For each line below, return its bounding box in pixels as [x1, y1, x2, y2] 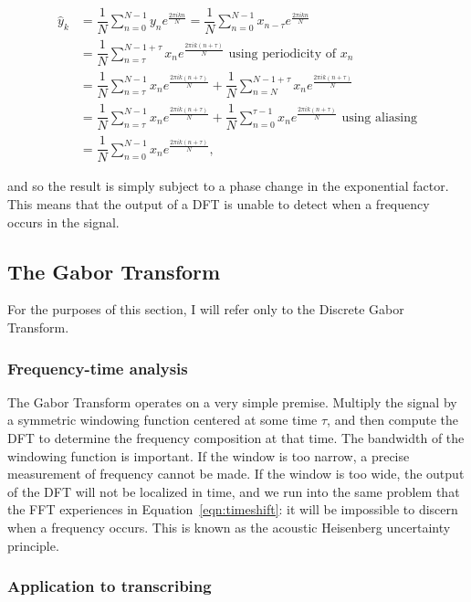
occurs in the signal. [7, 212, 120, 231]
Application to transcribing [7, 575, 212, 597]
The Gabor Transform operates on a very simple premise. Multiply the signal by [7, 392, 457, 411]
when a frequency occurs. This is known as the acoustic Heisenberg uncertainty [7, 518, 451, 537]
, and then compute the [327, 410, 458, 429]
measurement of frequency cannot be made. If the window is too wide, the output [7, 464, 465, 483]
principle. [7, 535, 59, 554]
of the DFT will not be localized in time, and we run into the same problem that [7, 481, 460, 501]
